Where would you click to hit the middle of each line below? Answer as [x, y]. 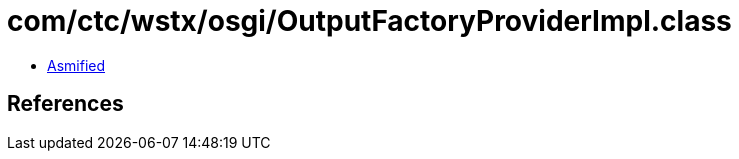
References [65, 104]
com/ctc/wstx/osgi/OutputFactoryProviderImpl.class [369, 21]
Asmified [76, 65]
